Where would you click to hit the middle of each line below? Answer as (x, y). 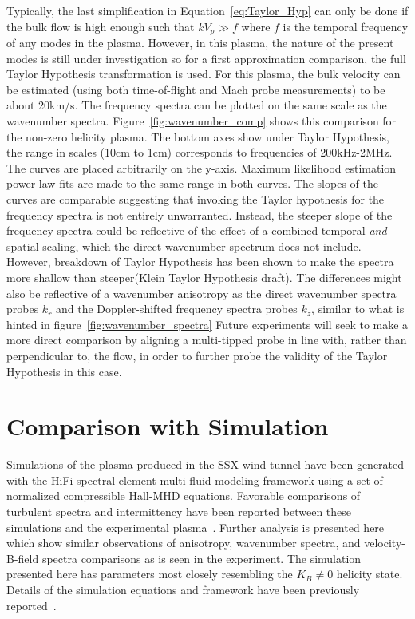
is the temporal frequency (346, 26)
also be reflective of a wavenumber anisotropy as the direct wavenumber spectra (202, 293)
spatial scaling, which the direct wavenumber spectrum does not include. (184, 246)
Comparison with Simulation (168, 426)
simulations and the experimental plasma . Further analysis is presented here (196, 527)
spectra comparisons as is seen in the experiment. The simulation (202, 558)
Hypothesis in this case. (64, 371)
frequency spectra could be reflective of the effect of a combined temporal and (197, 230)
